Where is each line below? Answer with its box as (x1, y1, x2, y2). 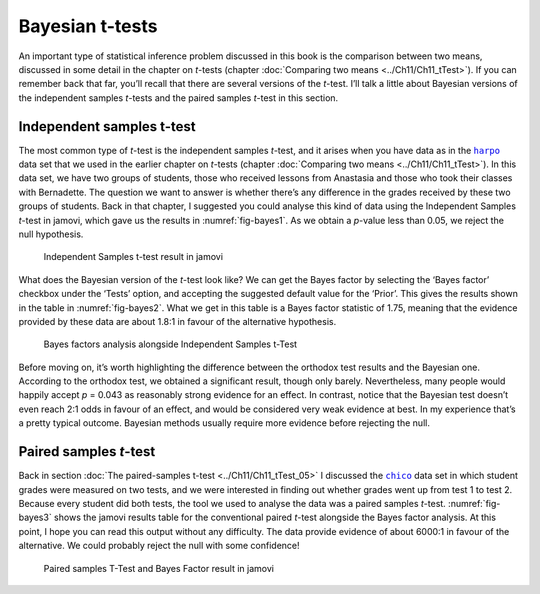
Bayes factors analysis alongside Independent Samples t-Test (43, 338, 298, 350)
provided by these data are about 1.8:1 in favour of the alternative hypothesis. (18, 315, 337, 327)
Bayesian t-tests (18, 15, 158, 37)
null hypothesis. (18, 228, 84, 240)
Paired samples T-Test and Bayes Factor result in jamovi (43, 562, 275, 574)
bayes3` (18, 511, 52, 524)
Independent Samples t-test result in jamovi (43, 251, 224, 263)
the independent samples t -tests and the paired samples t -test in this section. (18, 91, 339, 104)
